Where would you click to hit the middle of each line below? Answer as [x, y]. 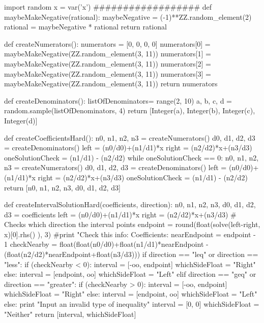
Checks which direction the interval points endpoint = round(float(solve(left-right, [132, 224]
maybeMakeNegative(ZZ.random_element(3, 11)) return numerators [111, 84]
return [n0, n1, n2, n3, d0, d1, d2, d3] [62, 187]
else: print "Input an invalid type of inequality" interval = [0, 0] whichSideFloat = [132, 304]
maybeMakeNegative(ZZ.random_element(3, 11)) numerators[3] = [108, 73]
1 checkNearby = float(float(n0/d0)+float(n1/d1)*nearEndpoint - [106, 244]
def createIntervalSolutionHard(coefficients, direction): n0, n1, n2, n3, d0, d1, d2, [130, 204]
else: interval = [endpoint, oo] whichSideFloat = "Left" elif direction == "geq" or [130, 274]
